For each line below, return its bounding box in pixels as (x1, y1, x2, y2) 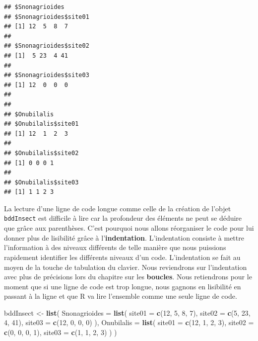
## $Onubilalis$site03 (4, 178, 79, 186)
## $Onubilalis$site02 (4, 149, 79, 157)
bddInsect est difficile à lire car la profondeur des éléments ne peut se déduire (4, 213, 242, 223)
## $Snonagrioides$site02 (4, 42, 89, 50)
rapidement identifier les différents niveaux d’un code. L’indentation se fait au (4, 252, 241, 262)
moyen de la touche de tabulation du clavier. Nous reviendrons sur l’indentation (4, 261, 247, 272)
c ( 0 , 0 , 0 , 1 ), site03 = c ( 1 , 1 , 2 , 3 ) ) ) (4, 327, 117, 338)
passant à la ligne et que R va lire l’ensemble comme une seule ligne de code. (4, 291, 237, 301)
